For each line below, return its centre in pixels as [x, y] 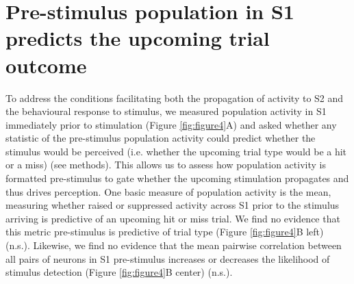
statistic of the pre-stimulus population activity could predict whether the [161, 138]
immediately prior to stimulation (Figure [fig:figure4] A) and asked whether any [171, 124]
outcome [46, 65]
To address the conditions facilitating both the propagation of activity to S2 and [175, 98]
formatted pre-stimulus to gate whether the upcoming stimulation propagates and [177, 178]
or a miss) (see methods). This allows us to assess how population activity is [166, 165]
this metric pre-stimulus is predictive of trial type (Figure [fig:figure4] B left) [165, 232]
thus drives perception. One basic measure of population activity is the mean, [168, 191]
